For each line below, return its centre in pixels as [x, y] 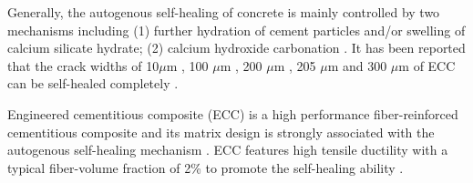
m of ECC [427, 65]
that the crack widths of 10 [83, 65]
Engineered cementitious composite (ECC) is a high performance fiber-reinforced [233, 113]
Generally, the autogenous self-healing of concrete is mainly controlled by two [224, 12]
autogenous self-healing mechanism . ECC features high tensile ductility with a [228, 150]
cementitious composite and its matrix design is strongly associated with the [221, 132]
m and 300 [357, 65]
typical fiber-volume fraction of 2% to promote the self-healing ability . [206, 167]
